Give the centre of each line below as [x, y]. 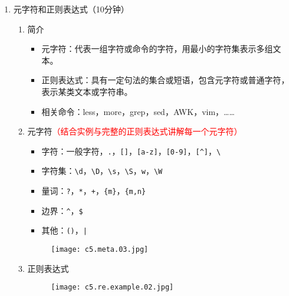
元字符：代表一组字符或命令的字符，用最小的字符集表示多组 [157, 49]
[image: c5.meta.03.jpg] [100, 250]
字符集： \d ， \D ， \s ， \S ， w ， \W [102, 171]
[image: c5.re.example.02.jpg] [112, 287]
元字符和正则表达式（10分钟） [71, 9]
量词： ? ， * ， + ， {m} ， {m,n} [94, 191]
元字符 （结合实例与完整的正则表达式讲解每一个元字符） [135, 131]
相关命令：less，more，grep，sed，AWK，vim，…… [138, 111]
